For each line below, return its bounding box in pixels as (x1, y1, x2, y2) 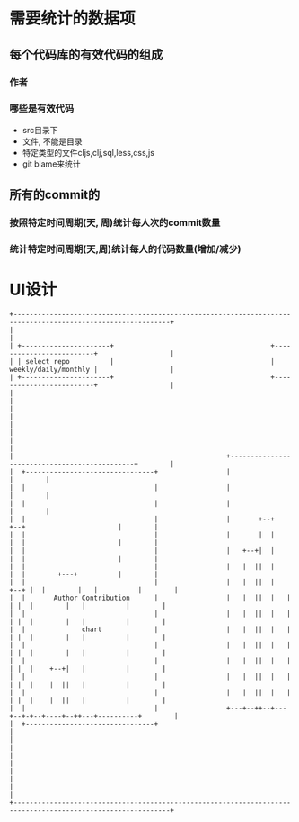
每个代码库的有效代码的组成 (9, 47, 163, 62)
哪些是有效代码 (9, 103, 75, 115)
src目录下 (22, 124, 58, 135)
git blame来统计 (22, 158, 81, 169)
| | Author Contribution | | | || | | (9, 593, 292, 602)
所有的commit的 (9, 187, 101, 203)
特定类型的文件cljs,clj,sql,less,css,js (22, 147, 155, 158)
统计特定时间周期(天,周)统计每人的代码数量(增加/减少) (9, 243, 242, 256)
